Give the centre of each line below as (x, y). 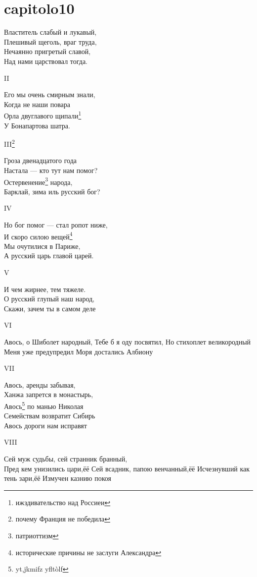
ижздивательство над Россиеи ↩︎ (63, 502)
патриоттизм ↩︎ (37, 535)
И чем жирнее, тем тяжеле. (45, 289)
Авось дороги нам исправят (45, 425)
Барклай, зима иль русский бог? (52, 191)
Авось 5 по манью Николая (44, 405)
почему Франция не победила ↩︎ (63, 519)
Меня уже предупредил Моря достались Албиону (79, 351)
